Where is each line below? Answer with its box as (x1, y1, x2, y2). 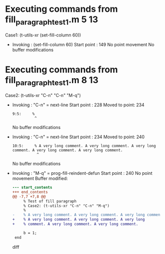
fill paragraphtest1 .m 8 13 (5, 74, 99, 87)
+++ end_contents (12, 190, 48, 194)
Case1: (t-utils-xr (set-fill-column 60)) (5, 32, 81, 38)
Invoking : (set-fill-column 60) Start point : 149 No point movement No (12, 41, 155, 47)
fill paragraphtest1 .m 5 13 (5, 14, 99, 27)
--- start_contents (12, 185, 53, 190)
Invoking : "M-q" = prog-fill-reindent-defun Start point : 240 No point (12, 170, 153, 176)
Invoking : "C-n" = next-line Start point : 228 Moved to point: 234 (12, 102, 145, 108)
